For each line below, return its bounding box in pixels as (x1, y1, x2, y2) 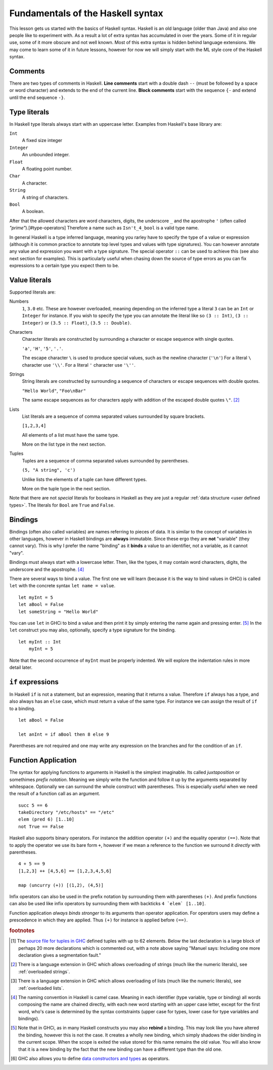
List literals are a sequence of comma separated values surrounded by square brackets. (22, 413, 205, 419)
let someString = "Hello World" (18, 609, 99, 615)
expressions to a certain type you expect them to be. (9, 263, 119, 269)
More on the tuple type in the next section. (22, 486, 111, 492)
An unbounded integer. (22, 152, 70, 158)
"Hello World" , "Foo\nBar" (22, 387, 86, 394)
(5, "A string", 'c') (22, 467, 76, 473)
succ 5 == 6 (18, 802, 48, 808)
